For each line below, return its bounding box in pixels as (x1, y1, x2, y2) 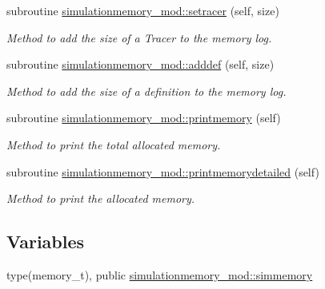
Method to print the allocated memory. (6, 190, 195, 207)
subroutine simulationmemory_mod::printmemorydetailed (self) (6, 163, 319, 180)
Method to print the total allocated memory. (6, 136, 221, 152)
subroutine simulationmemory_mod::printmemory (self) (6, 109, 281, 126)
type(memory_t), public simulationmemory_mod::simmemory (6, 266, 313, 283)
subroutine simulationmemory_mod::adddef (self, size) (6, 56, 275, 73)
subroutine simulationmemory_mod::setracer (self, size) (6, 2, 279, 18)
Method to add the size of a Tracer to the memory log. (6, 29, 272, 46)
